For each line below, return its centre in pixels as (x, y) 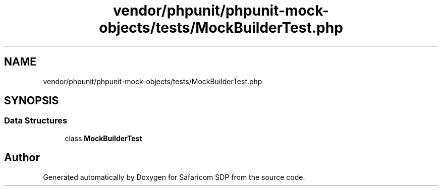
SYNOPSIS (32, 101)
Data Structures (36, 121)
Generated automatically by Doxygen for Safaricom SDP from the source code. (174, 177)
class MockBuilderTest (103, 138)
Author (22, 158)
